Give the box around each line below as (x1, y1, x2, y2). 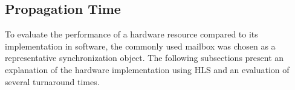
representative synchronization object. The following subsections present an (5, 51, 284, 64)
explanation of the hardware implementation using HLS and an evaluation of (5, 63, 290, 76)
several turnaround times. (5, 75, 100, 88)
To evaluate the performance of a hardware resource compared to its (5, 28, 258, 40)
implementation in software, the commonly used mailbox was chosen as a (5, 39, 276, 52)
